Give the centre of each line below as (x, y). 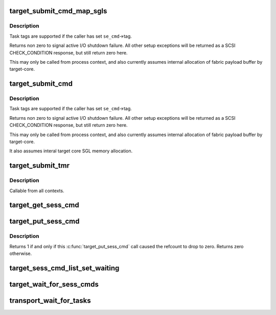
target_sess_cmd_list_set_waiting (64, 268)
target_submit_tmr (40, 166)
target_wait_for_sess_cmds (54, 284)
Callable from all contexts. (37, 191)
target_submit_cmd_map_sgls (58, 11)
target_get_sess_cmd (44, 205)
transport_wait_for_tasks (50, 300)
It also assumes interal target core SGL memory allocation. (71, 151)
